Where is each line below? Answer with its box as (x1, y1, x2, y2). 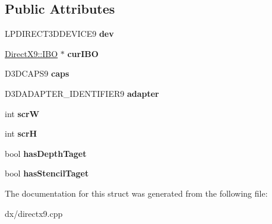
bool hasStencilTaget (5, 167, 89, 179)
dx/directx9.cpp (5, 207, 63, 219)
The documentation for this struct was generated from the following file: (5, 187, 268, 199)
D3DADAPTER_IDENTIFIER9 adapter (5, 87, 159, 99)
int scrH (5, 127, 37, 140)
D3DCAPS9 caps (5, 67, 69, 80)
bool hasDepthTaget (5, 147, 87, 159)
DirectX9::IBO (5, 47, 58, 59)
